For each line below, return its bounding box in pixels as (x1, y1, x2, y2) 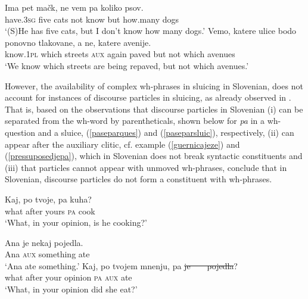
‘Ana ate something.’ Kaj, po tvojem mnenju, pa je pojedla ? (5, 259, 238, 272)
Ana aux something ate (5, 248, 90, 260)
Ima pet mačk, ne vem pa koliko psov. (5, 1, 144, 13)
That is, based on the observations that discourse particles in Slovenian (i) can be (5, 102, 303, 115)
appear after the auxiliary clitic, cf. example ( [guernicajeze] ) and (5, 138, 240, 150)
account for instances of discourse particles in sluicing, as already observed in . (5, 91, 291, 104)
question (5, 126, 36, 138)
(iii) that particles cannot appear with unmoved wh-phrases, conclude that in (5, 161, 287, 173)
